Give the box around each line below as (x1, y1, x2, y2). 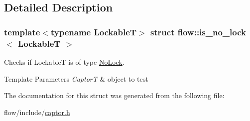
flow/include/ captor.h (4, 107, 70, 117)
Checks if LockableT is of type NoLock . (4, 56, 125, 67)
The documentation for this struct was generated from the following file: (4, 90, 225, 101)
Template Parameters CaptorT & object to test (4, 73, 148, 84)
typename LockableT (50, 25, 136, 38)
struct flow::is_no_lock (150, 25, 246, 38)
